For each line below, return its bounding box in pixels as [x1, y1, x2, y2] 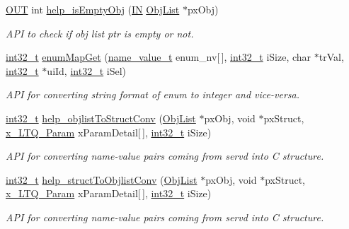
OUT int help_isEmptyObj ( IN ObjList [6, 2, 180, 16]
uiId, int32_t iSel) [47, 63, 127, 78]
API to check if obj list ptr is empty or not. [6, 25, 194, 40]
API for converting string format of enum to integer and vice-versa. [6, 87, 299, 102]
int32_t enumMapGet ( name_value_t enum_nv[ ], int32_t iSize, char [6, 49, 311, 64]
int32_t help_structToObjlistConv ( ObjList [6, 172, 198, 187]
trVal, [319, 49, 344, 64]
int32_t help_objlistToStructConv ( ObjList [6, 110, 196, 125]
